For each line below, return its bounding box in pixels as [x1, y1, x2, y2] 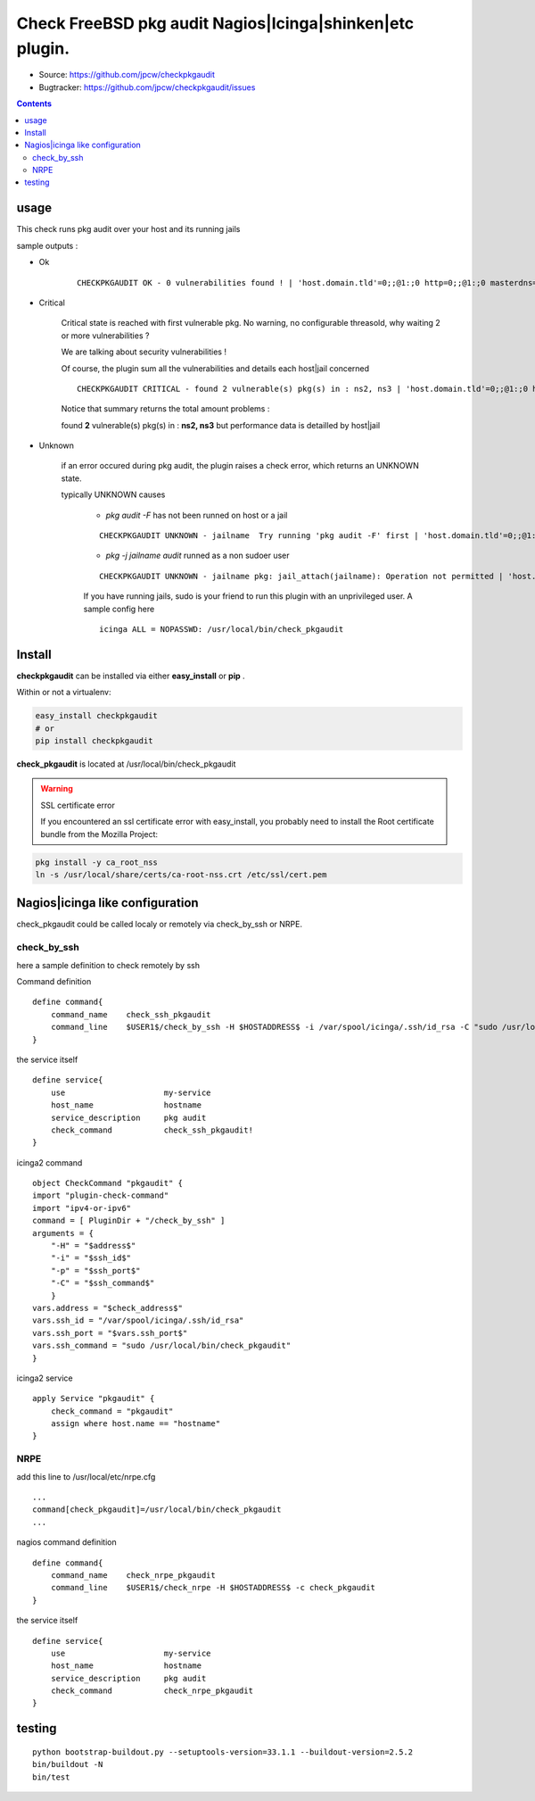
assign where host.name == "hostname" [50, 1419, 221, 1429]
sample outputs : [16, 240, 78, 251]
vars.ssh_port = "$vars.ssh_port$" [32, 1328, 188, 1338]
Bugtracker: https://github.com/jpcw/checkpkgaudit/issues [38, 81, 256, 93]
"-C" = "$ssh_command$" [50, 1278, 155, 1289]
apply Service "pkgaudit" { [32, 1393, 155, 1404]
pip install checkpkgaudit [35, 736, 153, 746]
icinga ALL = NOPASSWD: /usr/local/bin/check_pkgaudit [99, 624, 344, 634]
